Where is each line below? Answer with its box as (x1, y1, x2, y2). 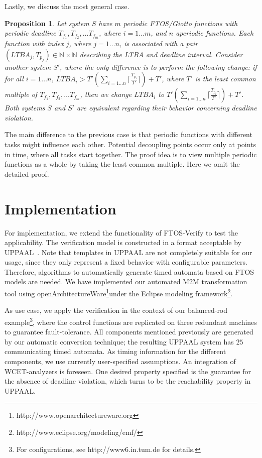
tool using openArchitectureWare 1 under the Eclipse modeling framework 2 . (5, 287, 233, 298)
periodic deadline (5, 28, 56, 38)
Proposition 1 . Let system (5, 18, 89, 28)
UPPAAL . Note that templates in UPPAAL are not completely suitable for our (5, 247, 252, 257)
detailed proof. (5, 168, 49, 179)
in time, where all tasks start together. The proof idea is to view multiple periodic (5, 149, 257, 159)
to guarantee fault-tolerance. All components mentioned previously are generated (5, 326, 253, 337)
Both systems (5, 102, 45, 113)
